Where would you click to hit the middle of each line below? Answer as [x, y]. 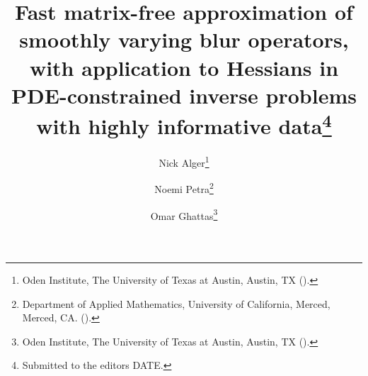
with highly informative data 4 [184, 124]
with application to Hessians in [184, 67]
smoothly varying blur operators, [184, 39]
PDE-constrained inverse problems [184, 95]
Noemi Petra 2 [184, 188]
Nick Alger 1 [184, 161]
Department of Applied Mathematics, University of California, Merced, [176, 303]
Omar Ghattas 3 [184, 214]
